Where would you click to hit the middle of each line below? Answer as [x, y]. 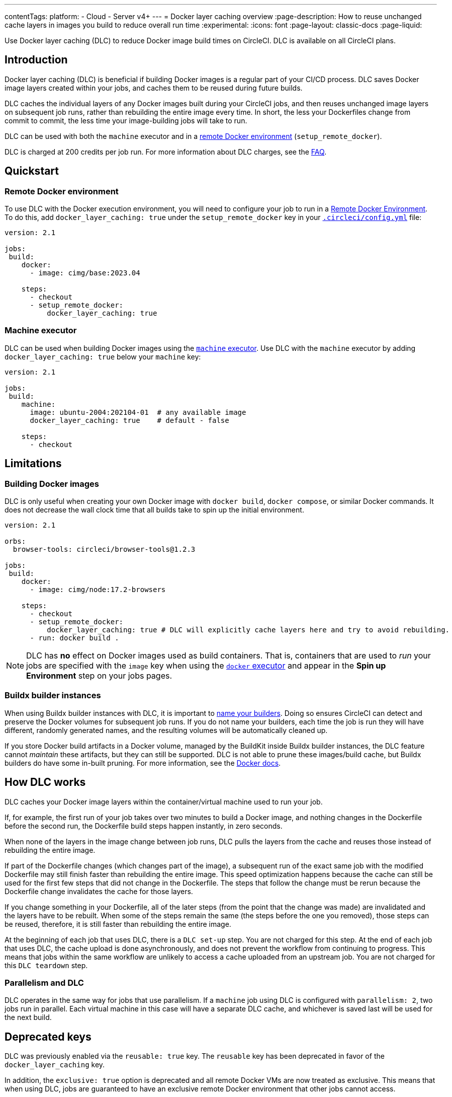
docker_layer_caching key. [55, 1065]
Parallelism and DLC [44, 983]
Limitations [33, 464]
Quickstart [32, 171]
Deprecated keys [48, 1037]
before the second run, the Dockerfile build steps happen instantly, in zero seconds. [144, 826]
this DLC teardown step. [46, 965]
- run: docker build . [74, 638]
